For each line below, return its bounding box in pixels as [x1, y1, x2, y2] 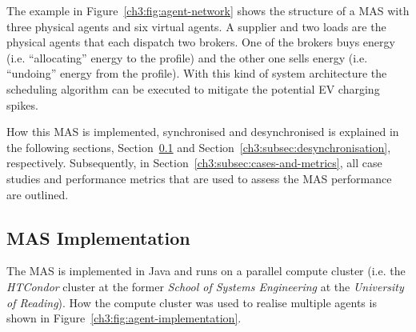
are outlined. [6, 186, 69, 202]
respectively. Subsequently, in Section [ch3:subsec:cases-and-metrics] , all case [6, 154, 382, 171]
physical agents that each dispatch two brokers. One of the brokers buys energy [6, 34, 395, 50]
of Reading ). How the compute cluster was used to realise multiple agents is [6, 294, 377, 310]
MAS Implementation [6, 225, 190, 250]
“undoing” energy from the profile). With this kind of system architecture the [6, 65, 387, 82]
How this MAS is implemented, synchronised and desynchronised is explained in [6, 123, 399, 140]
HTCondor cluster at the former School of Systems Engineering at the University [6, 278, 404, 294]
